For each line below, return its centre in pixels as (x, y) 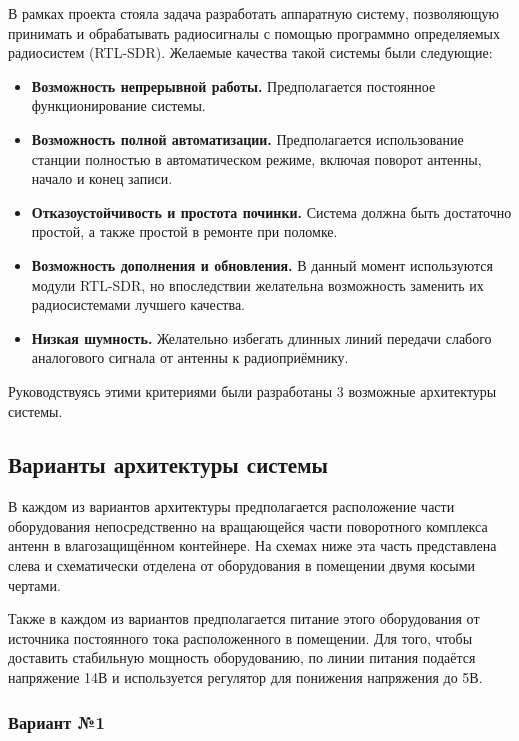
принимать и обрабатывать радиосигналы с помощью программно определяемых (254, 32)
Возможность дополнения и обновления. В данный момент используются (262, 264)
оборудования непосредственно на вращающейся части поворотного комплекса (248, 525)
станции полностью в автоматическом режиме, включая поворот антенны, (256, 158)
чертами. (34, 584)
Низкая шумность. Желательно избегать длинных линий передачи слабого (261, 337)
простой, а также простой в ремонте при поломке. (184, 231)
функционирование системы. (118, 105)
